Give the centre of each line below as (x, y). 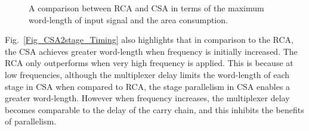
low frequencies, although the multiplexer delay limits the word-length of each (147, 74)
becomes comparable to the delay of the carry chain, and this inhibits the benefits (154, 109)
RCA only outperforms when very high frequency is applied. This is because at (149, 63)
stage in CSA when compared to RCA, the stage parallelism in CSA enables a (148, 86)
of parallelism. (31, 121)
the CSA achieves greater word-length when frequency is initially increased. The (151, 51)
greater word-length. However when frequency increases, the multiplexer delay (147, 98)
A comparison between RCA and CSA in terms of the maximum (146, 8)
